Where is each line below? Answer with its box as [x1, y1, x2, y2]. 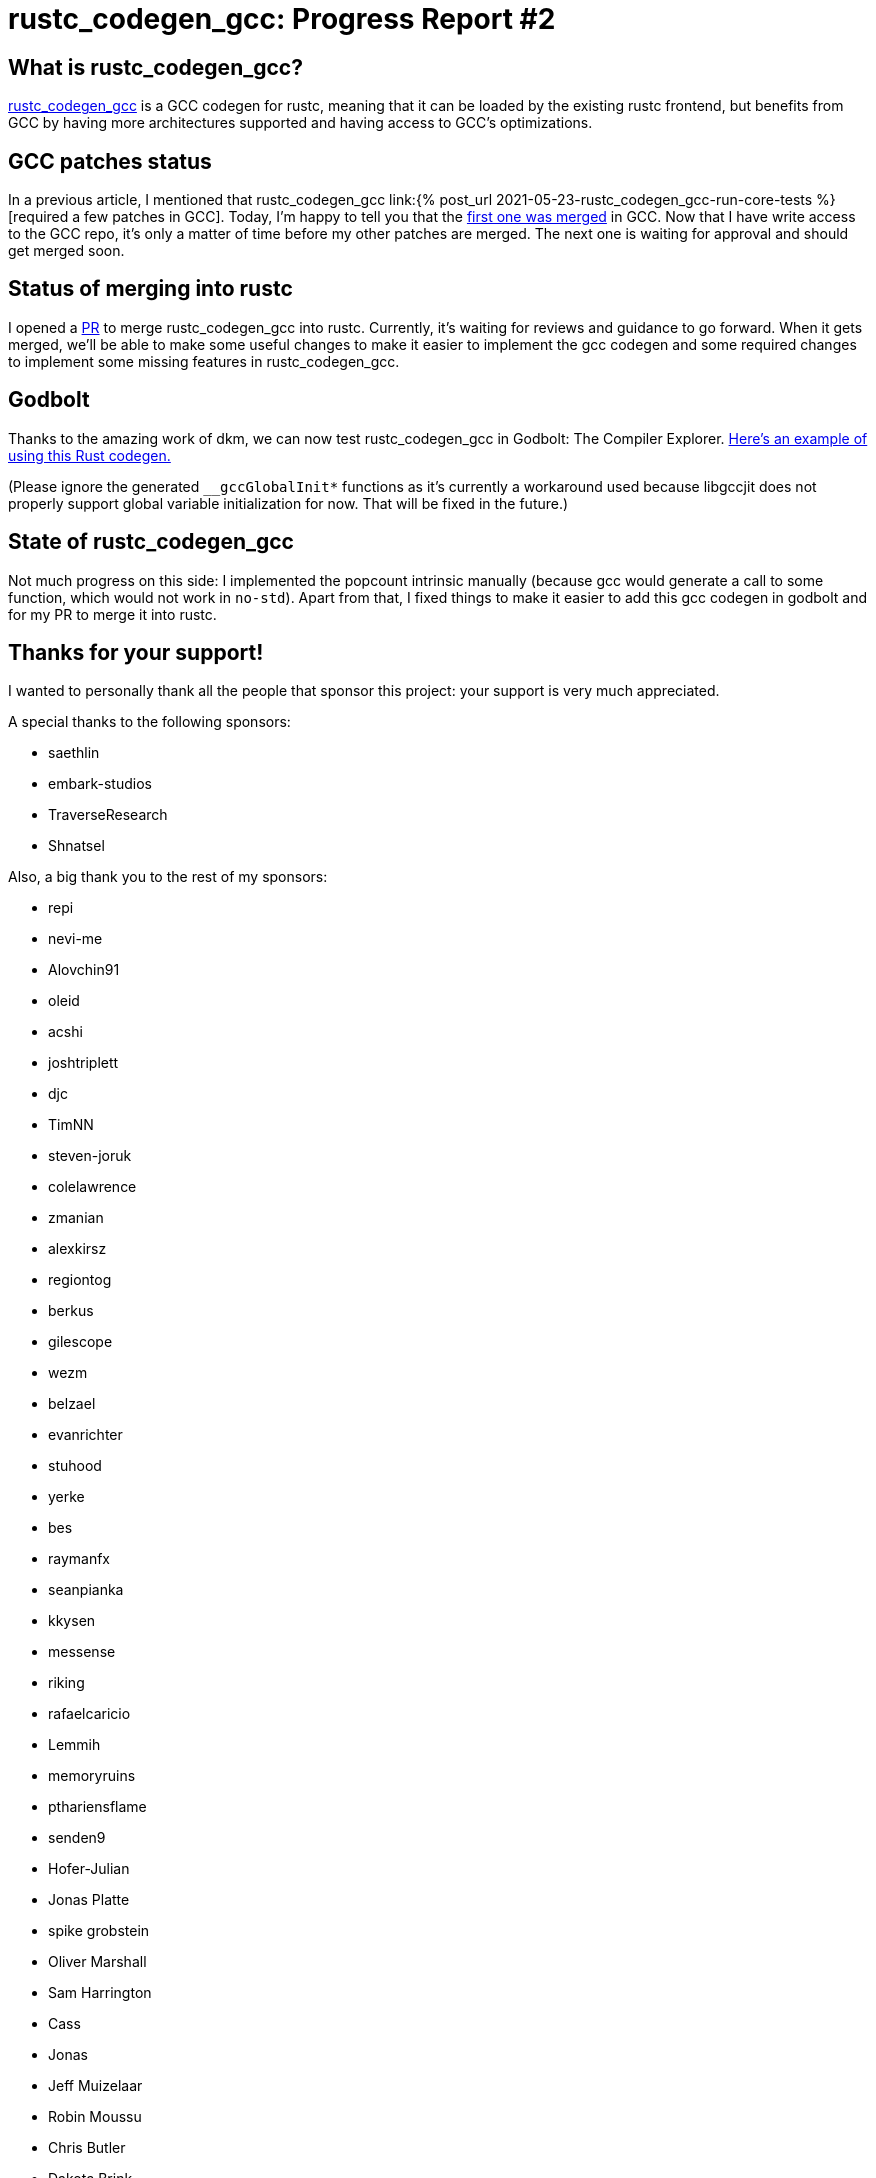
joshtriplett [48, 1054, 119, 1072]
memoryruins [48, 1767, 136, 1785]
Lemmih [48, 1736, 101, 1754]
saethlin [48, 744, 100, 762]
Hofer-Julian [48, 1860, 130, 1878]
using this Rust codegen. [8, 446, 171, 464]
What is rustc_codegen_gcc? [8, 54, 303, 80]
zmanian [48, 1209, 104, 1227]
